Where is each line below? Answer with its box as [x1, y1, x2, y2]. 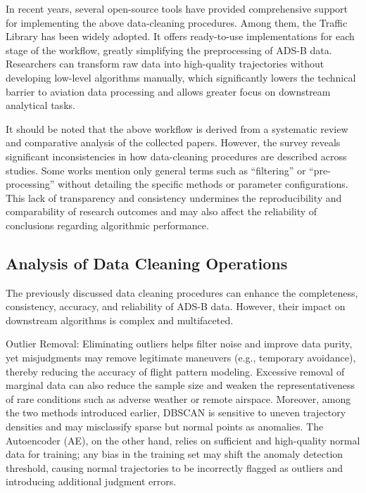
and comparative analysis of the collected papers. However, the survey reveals [6, 135, 341, 150]
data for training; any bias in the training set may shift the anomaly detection [6, 447, 343, 461]
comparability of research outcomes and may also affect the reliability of [6, 204, 317, 219]
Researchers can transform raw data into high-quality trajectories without [6, 56, 324, 71]
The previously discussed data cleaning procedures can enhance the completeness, [6, 285, 358, 300]
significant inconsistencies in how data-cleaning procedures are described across [6, 148, 347, 163]
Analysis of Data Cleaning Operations [6, 252, 288, 274]
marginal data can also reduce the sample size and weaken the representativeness [6, 378, 355, 392]
